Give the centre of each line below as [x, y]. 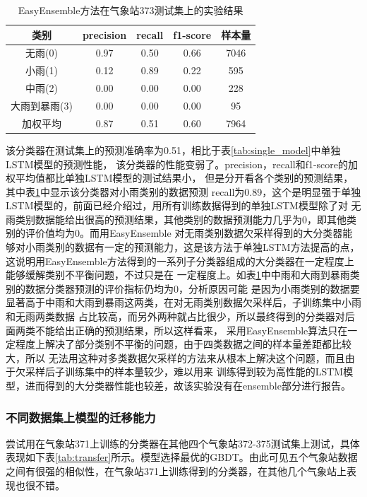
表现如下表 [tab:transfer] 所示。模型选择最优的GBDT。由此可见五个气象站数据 [182, 457]
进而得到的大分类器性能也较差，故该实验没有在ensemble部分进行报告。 [188, 385]
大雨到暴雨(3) [42, 105]
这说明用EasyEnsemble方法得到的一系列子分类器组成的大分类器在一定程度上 [180, 261]
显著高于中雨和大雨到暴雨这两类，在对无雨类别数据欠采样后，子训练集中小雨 [183, 302]
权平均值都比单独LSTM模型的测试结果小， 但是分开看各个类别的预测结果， [180, 178]
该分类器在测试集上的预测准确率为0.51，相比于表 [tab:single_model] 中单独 [173, 150]
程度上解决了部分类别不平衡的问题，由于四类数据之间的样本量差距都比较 [183, 344]
